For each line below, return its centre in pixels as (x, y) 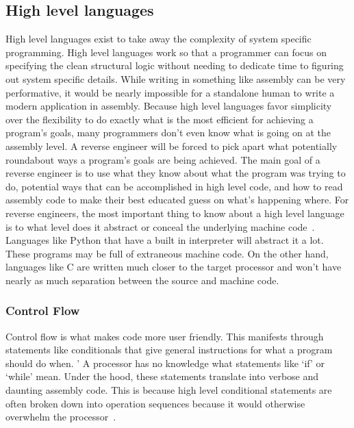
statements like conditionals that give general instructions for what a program (169, 350)
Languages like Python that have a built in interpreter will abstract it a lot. (165, 240)
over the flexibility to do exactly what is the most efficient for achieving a (160, 119)
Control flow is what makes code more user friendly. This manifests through (165, 336)
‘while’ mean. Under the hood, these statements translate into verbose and (162, 376)
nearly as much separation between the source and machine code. (142, 280)
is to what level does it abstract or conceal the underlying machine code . (160, 226)
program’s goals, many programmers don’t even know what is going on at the (168, 133)
